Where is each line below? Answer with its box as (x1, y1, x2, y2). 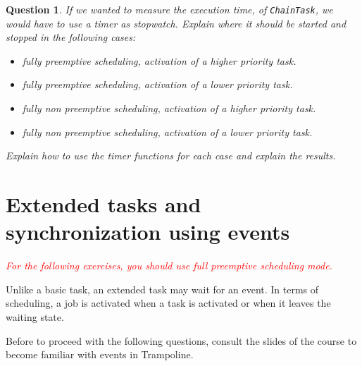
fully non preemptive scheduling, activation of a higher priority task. (22, 101, 316, 116)
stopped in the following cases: (6, 30, 136, 44)
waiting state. (6, 309, 64, 324)
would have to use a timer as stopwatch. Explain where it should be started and (6, 16, 347, 30)
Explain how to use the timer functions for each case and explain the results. (6, 148, 336, 163)
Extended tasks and (6, 190, 201, 218)
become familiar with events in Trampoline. (6, 347, 194, 362)
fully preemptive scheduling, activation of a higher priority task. (22, 53, 297, 68)
